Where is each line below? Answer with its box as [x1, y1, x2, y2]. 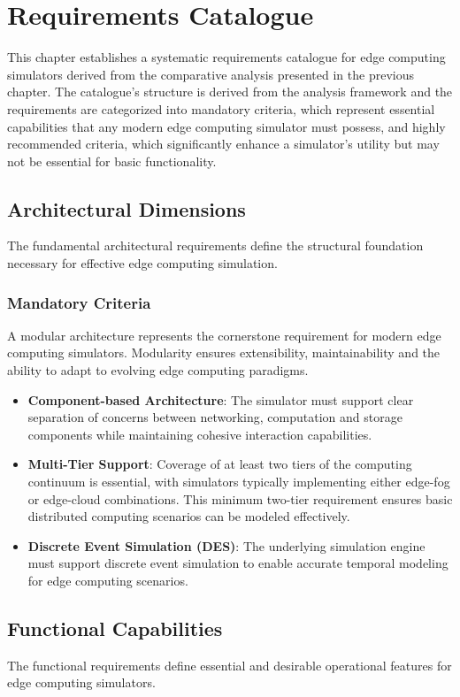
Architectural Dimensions [7, 195, 246, 222]
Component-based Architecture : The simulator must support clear [27, 390, 414, 409]
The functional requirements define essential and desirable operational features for [7, 655, 452, 674]
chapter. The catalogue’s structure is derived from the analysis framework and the [7, 82, 453, 101]
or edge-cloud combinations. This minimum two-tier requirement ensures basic [27, 489, 453, 508]
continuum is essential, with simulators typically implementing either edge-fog [27, 472, 450, 491]
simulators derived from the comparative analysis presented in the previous [7, 65, 414, 83]
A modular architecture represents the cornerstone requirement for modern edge [7, 326, 441, 344]
